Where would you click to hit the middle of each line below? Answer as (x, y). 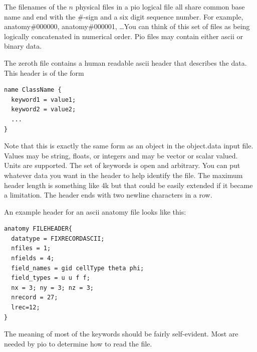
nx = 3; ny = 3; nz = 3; (52, 288)
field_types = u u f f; (51, 278)
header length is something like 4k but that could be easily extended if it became (128, 185)
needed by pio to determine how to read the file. (78, 343)
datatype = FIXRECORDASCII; (58, 238)
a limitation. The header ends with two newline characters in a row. (108, 195)
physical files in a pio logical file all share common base (160, 7)
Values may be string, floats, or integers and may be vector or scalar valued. (121, 155)
